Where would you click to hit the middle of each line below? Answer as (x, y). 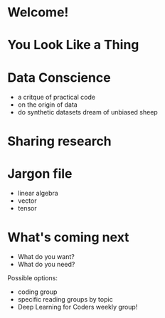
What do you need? (46, 265)
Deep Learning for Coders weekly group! (78, 307)
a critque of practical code (57, 97)
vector (27, 201)
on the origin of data (48, 105)
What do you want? (46, 257)
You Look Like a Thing (73, 45)
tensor (27, 208)
